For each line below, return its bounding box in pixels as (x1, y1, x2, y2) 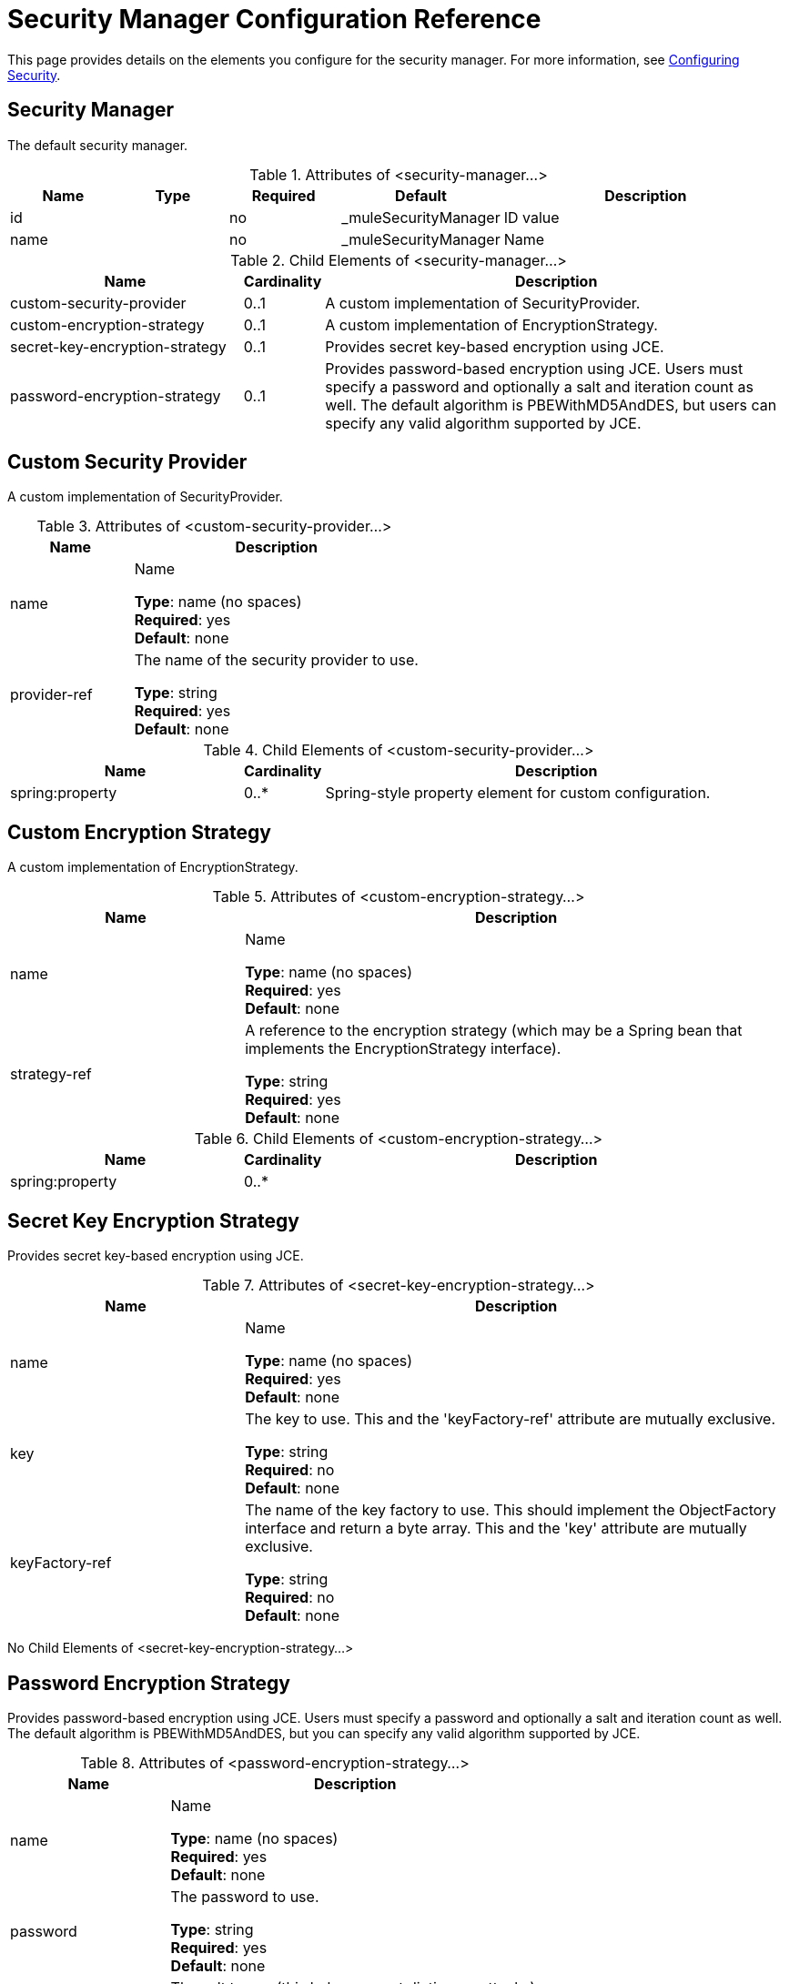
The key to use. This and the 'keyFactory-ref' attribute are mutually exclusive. (245, 1410, 776, 1429)
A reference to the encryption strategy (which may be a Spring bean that (245, 1021, 743, 1040)
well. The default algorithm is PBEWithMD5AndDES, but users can (325, 395, 777, 414)
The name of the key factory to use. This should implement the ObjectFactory (245, 1501, 776, 1520)
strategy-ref (10, 1065, 92, 1084)
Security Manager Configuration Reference (7, 4, 541, 35)
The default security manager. (7, 137, 188, 153)
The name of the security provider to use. (134, 651, 419, 670)
